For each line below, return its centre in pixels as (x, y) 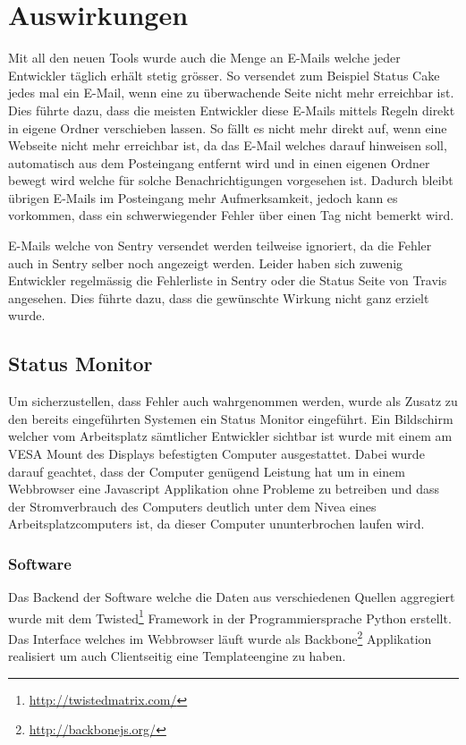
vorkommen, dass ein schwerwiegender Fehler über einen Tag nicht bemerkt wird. (231, 215)
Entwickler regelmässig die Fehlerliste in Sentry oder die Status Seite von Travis (228, 280)
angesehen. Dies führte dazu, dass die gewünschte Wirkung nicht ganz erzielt (219, 297)
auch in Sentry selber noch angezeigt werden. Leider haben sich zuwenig (206, 262)
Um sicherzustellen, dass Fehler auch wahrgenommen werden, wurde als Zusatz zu (233, 401)
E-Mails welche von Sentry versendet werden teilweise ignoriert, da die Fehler (220, 246)
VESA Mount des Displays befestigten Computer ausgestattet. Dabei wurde (216, 454)
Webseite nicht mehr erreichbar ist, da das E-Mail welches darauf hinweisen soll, (228, 145)
